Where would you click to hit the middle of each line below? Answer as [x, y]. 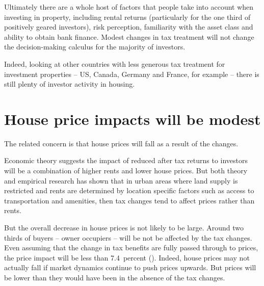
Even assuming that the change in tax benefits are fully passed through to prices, [131, 248]
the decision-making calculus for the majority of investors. [95, 47]
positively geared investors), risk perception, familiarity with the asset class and [129, 27]
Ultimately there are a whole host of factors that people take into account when [129, 7]
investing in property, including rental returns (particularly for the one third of [127, 17]
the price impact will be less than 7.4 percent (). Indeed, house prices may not [127, 257]
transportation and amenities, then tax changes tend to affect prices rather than [129, 200]
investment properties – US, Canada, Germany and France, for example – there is [132, 74]
